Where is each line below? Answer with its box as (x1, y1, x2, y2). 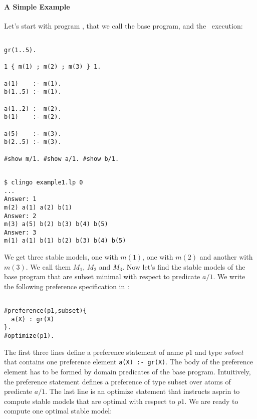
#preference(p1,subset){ (4, 307, 87, 315)
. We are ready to (184, 395, 238, 406)
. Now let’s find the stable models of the (122, 261, 245, 272)
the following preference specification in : (4, 281, 129, 291)
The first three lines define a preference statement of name (4, 346, 183, 357)
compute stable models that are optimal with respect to (4, 395, 175, 406)
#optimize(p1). (4, 332, 55, 340)
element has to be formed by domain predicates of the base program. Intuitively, (4, 366, 251, 377)
